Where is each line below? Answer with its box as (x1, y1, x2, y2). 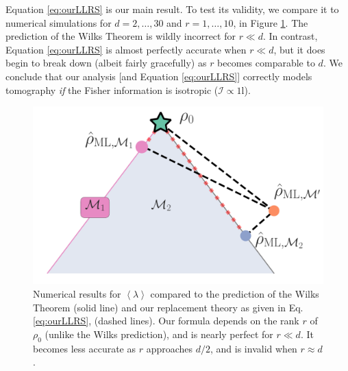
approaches (146, 341, 193, 355)
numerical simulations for (5, 15, 112, 29)
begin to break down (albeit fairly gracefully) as (5, 56, 207, 70)
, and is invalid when (210, 341, 297, 355)
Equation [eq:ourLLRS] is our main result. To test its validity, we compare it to (5, 2, 339, 16)
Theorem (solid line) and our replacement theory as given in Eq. (33, 300, 303, 314)
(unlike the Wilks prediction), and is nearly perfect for (45, 326, 273, 341)
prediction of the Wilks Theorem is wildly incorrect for (5, 29, 236, 43)
